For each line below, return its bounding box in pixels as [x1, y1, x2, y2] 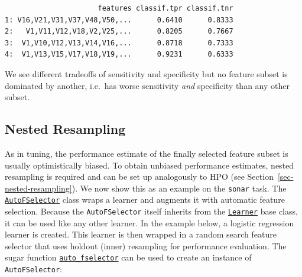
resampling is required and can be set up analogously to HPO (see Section [5, 170, 274, 183]
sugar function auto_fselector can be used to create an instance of [5, 251, 252, 263]
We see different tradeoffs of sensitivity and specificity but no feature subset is [5, 67, 288, 80]
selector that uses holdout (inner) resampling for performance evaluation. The [5, 239, 287, 252]
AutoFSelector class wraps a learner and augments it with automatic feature [5, 193, 285, 206]
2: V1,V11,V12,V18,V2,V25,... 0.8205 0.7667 [5, 27, 233, 36]
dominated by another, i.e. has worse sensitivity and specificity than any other [5, 79, 290, 91]
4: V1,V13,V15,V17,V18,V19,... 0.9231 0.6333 [5, 50, 233, 59]
